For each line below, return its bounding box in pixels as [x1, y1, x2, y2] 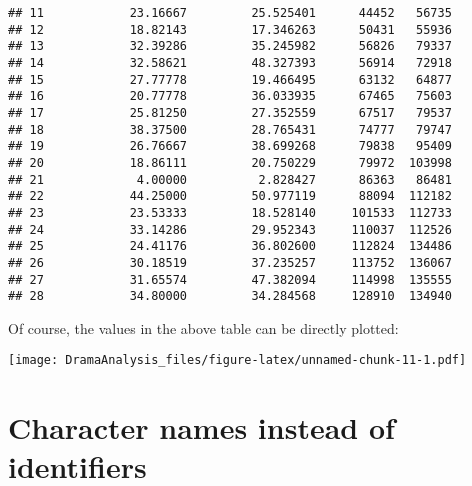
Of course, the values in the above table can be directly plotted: [8, 317, 399, 338]
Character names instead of [8, 407, 395, 448]
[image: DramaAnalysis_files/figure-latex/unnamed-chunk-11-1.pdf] [8, 353, 467, 368]
